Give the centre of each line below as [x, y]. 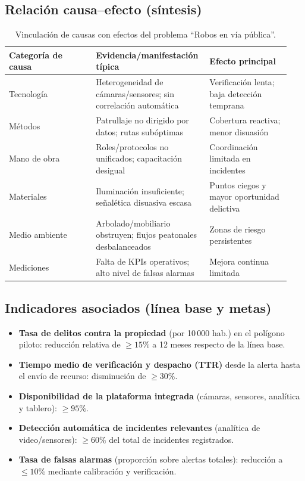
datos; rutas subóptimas [140, 131]
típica [108, 66]
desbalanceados [123, 246]
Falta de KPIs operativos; [143, 261]
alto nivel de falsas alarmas [145, 273]
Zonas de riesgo [238, 229]
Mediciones [29, 267]
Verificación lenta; [242, 82]
